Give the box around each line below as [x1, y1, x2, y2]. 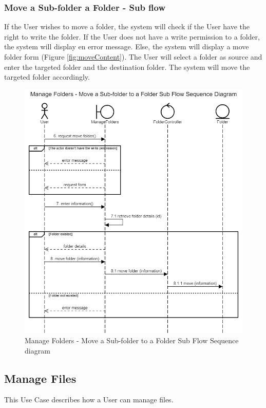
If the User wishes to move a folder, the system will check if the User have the [4, 21, 250, 32]
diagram [25, 345, 50, 356]
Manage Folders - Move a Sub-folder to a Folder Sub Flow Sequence [25, 335, 239, 346]
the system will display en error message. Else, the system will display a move [4, 41, 249, 52]
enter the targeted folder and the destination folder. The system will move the [4, 61, 250, 72]
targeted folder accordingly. [4, 71, 90, 82]
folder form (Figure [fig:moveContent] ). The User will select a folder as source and [4, 51, 262, 62]
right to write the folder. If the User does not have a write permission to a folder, [4, 31, 260, 42]
